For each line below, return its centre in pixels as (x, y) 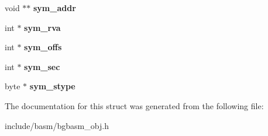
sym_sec (42, 66)
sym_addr (55, 8)
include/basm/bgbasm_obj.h (57, 125)
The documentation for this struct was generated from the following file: (134, 105)
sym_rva (42, 27)
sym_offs (43, 47)
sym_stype (52, 86)
